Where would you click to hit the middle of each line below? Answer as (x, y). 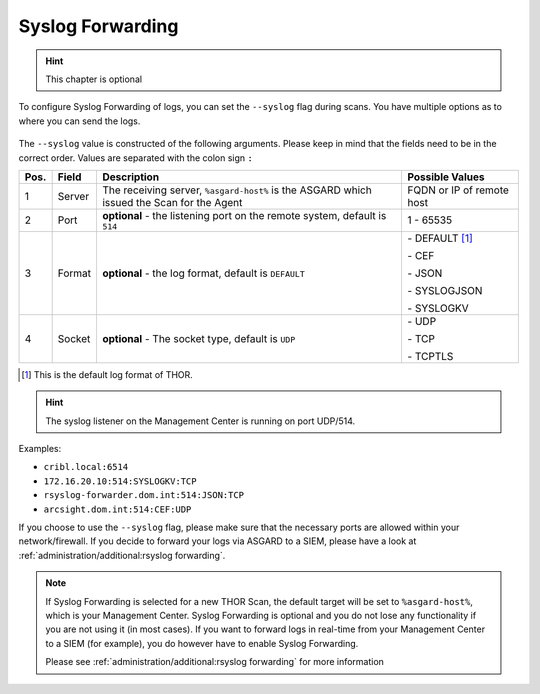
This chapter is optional (94, 79)
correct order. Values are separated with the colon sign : (136, 157)
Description (130, 177)
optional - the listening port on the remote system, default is (244, 215)
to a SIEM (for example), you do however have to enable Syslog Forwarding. (202, 643)
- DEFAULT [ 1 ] (440, 238)
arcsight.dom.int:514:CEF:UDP (117, 509)
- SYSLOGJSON (445, 290)
